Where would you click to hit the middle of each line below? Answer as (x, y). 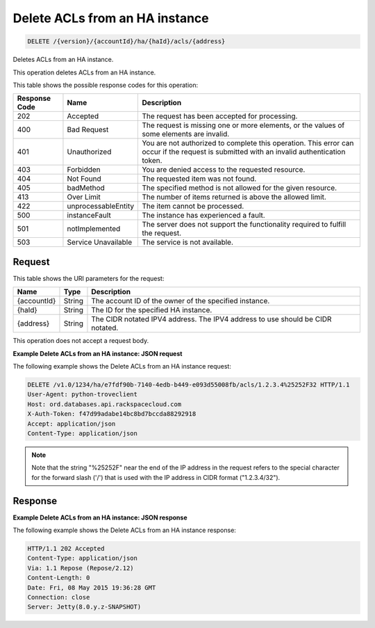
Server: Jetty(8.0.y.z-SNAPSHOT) (84, 607)
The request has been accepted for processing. (220, 116)
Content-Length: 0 (59, 578)
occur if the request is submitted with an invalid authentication (244, 152)
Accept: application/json (72, 424)
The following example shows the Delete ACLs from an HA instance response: (124, 530)
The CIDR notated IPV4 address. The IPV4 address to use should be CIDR (211, 319)
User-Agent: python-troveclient (83, 394)
